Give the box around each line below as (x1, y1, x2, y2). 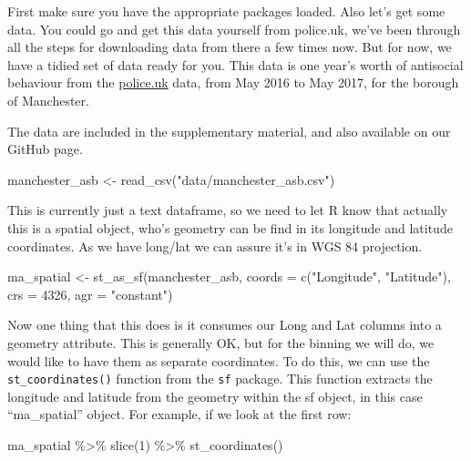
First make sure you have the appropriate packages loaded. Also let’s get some (7, 2, 445, 20)
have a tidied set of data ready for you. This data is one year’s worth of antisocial (7, 55, 464, 74)
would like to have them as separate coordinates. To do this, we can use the (7, 351, 430, 370)
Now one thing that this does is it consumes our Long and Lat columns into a (7, 315, 442, 334)
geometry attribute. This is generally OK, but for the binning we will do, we (7, 333, 435, 352)
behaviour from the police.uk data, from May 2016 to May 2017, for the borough (7, 73, 459, 92)
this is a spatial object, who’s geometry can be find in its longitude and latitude (7, 218, 453, 237)
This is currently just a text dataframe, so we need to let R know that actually (7, 200, 448, 220)
